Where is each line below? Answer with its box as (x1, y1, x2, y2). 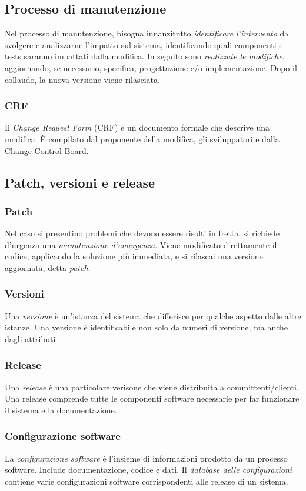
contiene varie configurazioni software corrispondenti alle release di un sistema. (5, 475, 288, 487)
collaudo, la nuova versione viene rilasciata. (5, 73, 160, 85)
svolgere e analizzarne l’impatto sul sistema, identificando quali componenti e (5, 38, 283, 51)
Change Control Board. (5, 144, 89, 156)
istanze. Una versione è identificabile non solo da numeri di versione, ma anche (5, 321, 288, 333)
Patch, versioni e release (5, 173, 155, 191)
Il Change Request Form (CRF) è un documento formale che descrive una (5, 121, 270, 133)
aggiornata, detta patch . (5, 261, 91, 273)
